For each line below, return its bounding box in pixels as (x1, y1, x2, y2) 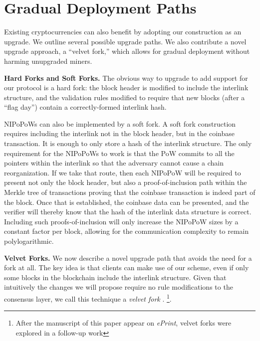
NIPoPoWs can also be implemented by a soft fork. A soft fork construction (4, 118, 236, 129)
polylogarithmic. (4, 236, 54, 246)
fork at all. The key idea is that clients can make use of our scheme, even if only (4, 262, 249, 273)
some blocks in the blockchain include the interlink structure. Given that (4, 272, 227, 282)
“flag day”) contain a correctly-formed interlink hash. (4, 102, 167, 112)
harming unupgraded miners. (4, 55, 92, 66)
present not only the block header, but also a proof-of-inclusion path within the (4, 177, 247, 187)
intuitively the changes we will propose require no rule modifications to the (4, 282, 233, 292)
